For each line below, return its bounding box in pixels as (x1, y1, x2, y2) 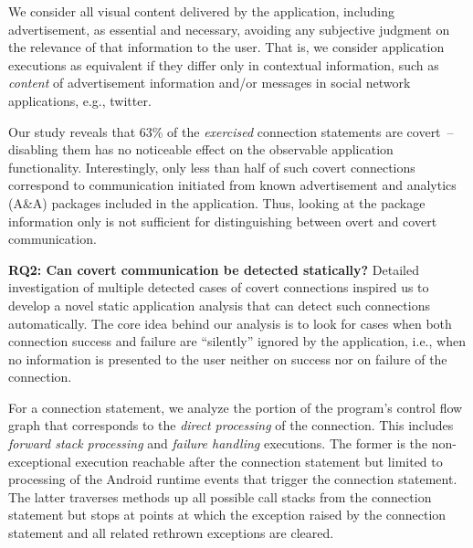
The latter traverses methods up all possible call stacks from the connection (8, 487, 432, 506)
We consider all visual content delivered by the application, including (8, 2, 394, 20)
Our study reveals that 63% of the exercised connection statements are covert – (8, 121, 454, 141)
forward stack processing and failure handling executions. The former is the (8, 434, 428, 453)
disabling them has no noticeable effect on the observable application (8, 140, 394, 159)
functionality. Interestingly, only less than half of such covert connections (8, 157, 415, 176)
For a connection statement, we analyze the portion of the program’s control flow (8, 397, 463, 416)
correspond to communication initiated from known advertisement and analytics (8, 175, 457, 195)
